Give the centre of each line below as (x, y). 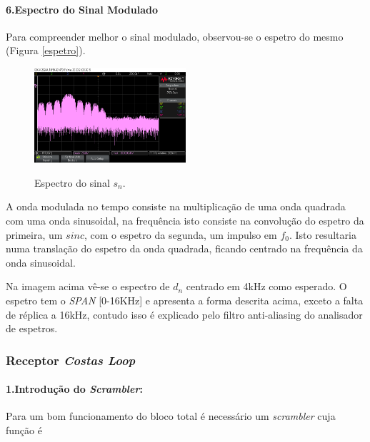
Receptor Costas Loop (71, 360)
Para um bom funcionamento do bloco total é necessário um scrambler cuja (171, 416)
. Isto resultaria (322, 234)
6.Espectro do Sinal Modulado (82, 9)
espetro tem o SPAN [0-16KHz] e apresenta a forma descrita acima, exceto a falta (185, 300)
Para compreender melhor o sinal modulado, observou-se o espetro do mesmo (175, 36)
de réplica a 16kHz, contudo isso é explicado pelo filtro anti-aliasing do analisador (184, 314)
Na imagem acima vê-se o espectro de (88, 286)
